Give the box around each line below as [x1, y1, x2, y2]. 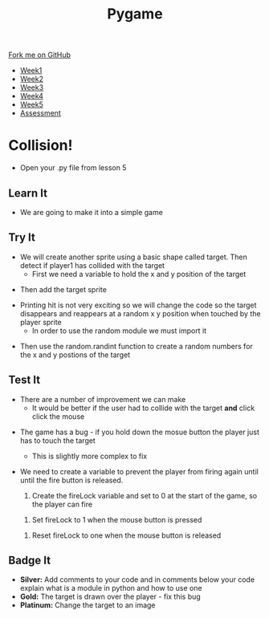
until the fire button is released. [19, 475, 124, 485]
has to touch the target [19, 435, 96, 445]
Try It [8, 230, 36, 245]
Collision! [8, 136, 73, 155]
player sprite [19, 317, 62, 327]
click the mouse [31, 411, 85, 421]
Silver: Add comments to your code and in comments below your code [19, 575, 255, 584]
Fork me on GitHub [8, 50, 71, 60]
